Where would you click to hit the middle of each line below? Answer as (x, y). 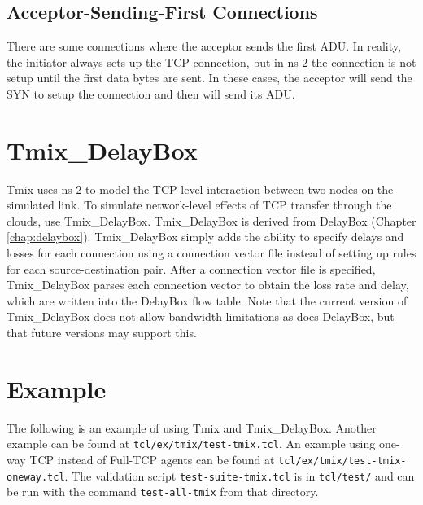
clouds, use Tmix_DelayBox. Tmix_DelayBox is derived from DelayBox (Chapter (211, 220)
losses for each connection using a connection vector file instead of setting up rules (211, 253)
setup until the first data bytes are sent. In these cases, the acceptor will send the (209, 78)
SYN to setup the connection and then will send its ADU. (151, 93)
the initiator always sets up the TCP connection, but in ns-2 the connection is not (211, 61)
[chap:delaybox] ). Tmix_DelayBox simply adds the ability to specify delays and (205, 237)
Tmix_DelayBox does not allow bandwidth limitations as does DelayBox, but (201, 316)
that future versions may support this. (102, 333)
